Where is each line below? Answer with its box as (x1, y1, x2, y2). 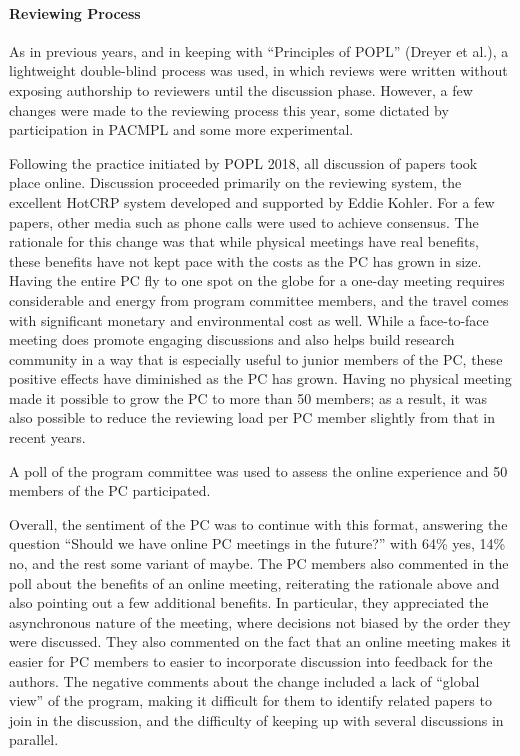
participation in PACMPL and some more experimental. (9, 119, 354, 140)
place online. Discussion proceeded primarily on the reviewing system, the (9, 172, 462, 193)
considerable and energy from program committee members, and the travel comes (9, 289, 509, 310)
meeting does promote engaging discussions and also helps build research (9, 329, 455, 350)
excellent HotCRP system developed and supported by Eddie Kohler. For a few (9, 191, 495, 212)
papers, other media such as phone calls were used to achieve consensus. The (9, 211, 479, 232)
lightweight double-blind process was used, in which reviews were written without (9, 60, 508, 81)
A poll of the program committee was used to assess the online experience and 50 (9, 460, 508, 481)
